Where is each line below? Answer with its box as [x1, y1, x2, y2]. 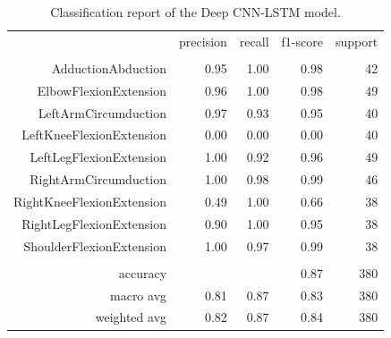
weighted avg [95, 308, 167, 326]
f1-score [281, 31, 323, 50]
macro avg [110, 285, 167, 304]
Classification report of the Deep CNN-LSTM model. [50, 3, 341, 21]
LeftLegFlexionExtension [30, 148, 167, 166]
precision [179, 31, 227, 50]
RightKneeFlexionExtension [13, 192, 167, 210]
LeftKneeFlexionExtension [21, 125, 167, 144]
